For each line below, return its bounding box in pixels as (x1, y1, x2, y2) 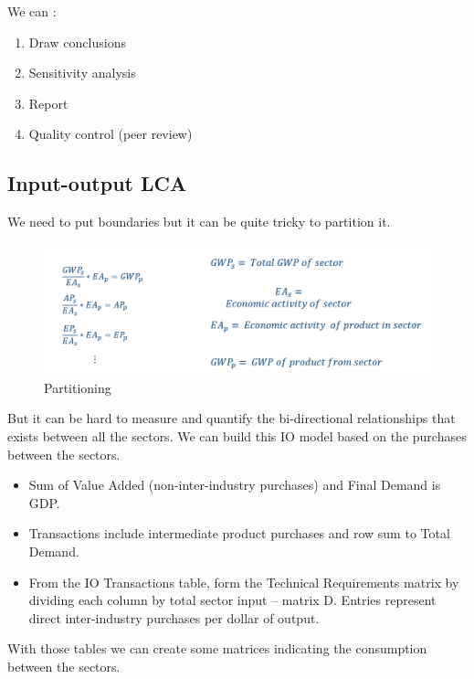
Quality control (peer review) (28, 124, 193, 143)
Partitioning (44, 377, 111, 397)
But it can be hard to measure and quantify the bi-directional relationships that (7, 408, 456, 428)
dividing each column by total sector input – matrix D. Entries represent (28, 590, 437, 610)
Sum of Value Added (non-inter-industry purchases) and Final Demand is (28, 475, 441, 494)
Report (28, 93, 68, 112)
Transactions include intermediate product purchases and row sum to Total (28, 524, 450, 543)
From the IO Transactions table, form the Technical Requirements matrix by (28, 572, 459, 591)
